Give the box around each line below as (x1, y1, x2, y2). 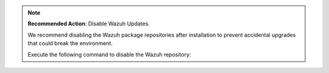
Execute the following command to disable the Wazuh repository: (27, 51, 191, 58)
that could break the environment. (27, 40, 113, 47)
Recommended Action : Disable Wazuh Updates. (27, 20, 150, 27)
